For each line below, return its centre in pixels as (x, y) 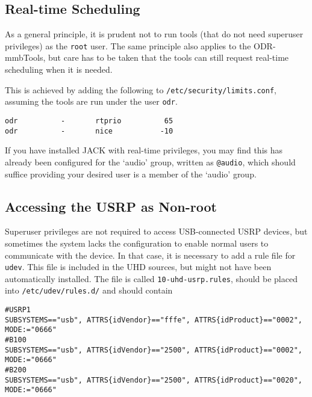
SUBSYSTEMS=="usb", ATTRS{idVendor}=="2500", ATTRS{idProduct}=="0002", (154, 350)
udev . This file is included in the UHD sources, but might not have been (138, 267)
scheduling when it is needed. (59, 69)
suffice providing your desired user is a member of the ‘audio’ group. (131, 174)
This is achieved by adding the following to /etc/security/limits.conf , (141, 89)
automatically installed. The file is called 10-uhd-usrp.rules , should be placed (151, 278)
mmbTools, (25, 57)
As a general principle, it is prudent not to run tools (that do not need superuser (154, 34)
